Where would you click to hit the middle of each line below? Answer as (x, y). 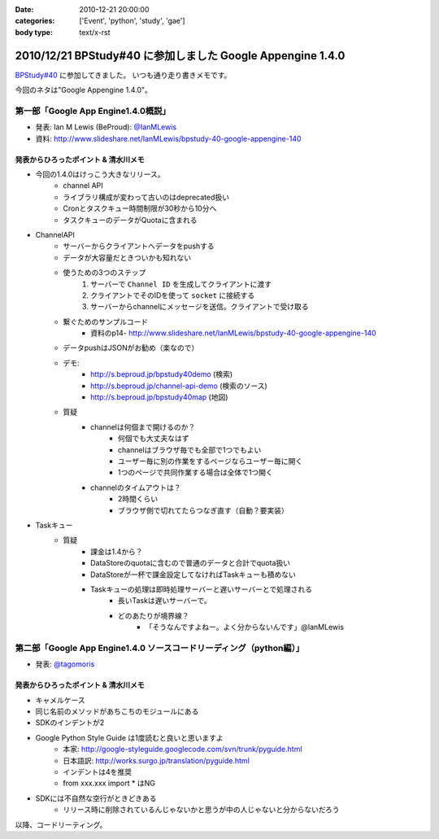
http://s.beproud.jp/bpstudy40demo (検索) (162, 374)
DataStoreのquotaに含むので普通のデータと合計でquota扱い (191, 563)
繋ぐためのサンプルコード (106, 321)
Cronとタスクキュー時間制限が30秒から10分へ (140, 208)
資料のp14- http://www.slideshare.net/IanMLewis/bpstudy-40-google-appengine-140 (234, 333)
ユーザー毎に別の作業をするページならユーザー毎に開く (211, 461)
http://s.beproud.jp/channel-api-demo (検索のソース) (179, 386)
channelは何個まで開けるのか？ (143, 426)
